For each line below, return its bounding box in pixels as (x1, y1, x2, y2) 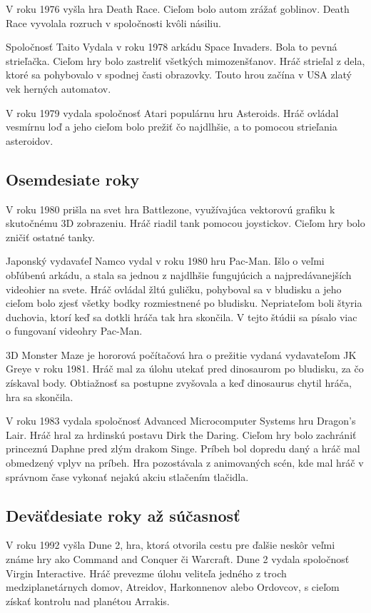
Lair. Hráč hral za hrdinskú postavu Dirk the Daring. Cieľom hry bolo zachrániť (6, 427, 357, 442)
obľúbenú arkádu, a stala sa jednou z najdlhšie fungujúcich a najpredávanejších (6, 267, 352, 282)
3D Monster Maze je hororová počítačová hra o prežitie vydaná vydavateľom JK (6, 347, 357, 362)
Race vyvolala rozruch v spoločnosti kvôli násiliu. (6, 15, 221, 30)
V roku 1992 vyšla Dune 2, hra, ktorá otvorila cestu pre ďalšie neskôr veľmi (6, 537, 335, 552)
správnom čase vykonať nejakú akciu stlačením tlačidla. (6, 469, 249, 484)
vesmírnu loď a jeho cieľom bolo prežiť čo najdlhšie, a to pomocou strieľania (6, 119, 337, 134)
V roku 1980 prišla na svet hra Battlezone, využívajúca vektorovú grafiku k (6, 201, 335, 216)
